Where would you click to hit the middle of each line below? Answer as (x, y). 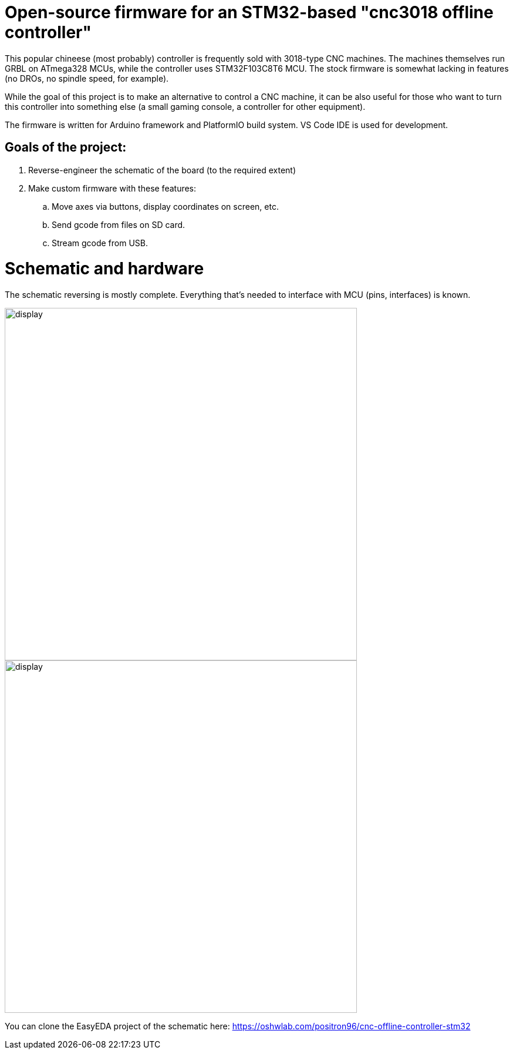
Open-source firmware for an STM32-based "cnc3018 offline (249, 12)
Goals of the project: (66, 147)
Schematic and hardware (104, 269)
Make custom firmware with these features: (112, 188)
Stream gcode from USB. (100, 243)
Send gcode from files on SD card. (119, 224)
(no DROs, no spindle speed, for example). (87, 78)
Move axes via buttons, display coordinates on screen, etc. (165, 206)
